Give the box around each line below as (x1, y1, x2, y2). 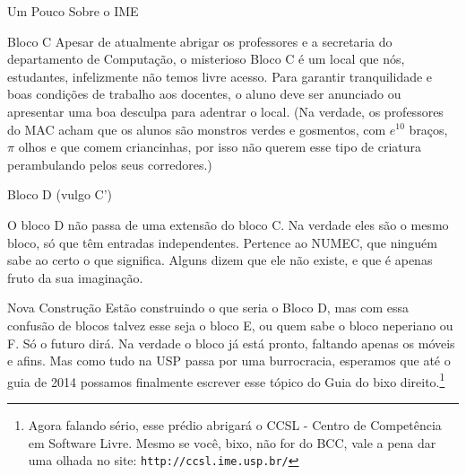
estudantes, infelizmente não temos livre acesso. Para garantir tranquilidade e (7, 66, 433, 85)
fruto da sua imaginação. (7, 268, 143, 286)
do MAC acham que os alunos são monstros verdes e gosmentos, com (7, 119, 386, 138)
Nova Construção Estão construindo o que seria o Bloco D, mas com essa (7, 298, 410, 317)
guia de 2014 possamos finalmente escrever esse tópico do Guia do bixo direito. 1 (7, 369, 445, 391)
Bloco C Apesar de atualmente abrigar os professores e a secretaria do (7, 31, 393, 50)
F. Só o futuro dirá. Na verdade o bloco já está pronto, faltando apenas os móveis (7, 333, 455, 352)
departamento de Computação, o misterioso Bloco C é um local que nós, (7, 49, 405, 68)
